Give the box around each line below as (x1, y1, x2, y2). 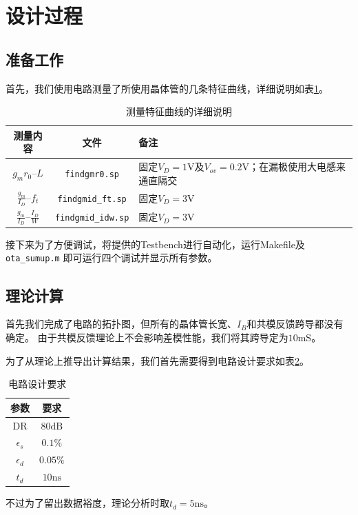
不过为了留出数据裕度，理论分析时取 (6, 496, 169, 510)
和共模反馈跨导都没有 (246, 316, 344, 331)
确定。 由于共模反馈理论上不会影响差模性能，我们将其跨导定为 (6, 330, 288, 344)
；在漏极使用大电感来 (249, 159, 346, 174)
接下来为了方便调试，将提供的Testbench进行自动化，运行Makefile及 (6, 236, 305, 251)
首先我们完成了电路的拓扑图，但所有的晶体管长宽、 (6, 316, 237, 331)
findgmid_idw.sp (54, 213, 129, 223)
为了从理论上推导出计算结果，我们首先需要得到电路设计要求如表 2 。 (6, 353, 309, 367)
